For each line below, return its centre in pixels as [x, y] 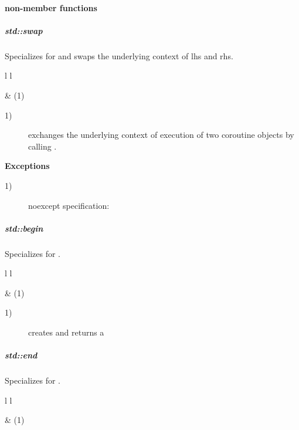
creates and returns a [66, 332]
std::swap [24, 30]
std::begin [24, 228]
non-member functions [51, 7]
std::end [21, 355]
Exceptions [27, 166]
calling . [43, 146]
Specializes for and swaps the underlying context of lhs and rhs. [119, 55]
